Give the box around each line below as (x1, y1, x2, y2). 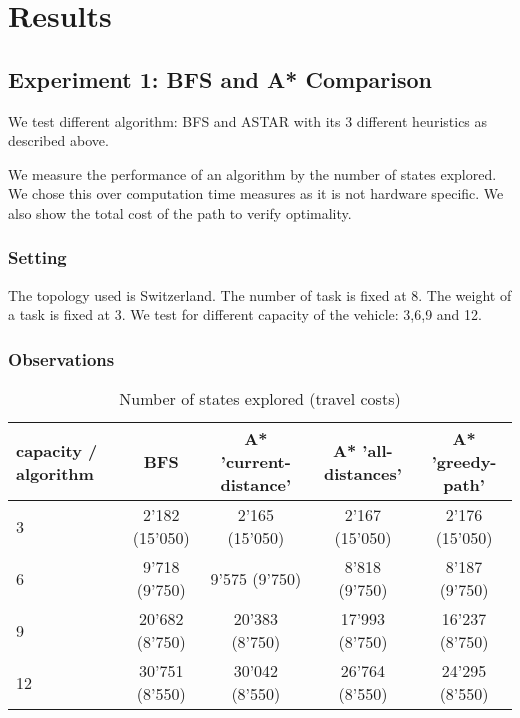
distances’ (323, 461, 402, 485)
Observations (8, 346, 115, 371)
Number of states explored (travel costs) (119, 387, 401, 411)
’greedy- (431, 450, 497, 474)
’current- (220, 450, 291, 474)
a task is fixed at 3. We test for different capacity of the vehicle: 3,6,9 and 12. (8, 304, 482, 325)
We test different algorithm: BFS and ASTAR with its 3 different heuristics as (8, 110, 488, 131)
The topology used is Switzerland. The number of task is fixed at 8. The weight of (8, 284, 512, 305)
